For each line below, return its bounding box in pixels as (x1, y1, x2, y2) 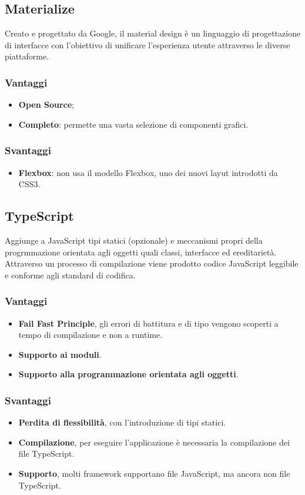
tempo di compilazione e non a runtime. (18, 328, 163, 341)
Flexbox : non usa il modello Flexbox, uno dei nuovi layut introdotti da (18, 166, 278, 178)
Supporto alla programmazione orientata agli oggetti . (18, 368, 239, 380)
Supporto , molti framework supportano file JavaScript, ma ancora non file (18, 467, 290, 479)
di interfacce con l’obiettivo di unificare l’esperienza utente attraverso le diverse (5, 38, 290, 51)
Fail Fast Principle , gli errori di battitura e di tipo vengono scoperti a (18, 317, 279, 329)
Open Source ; (18, 98, 74, 111)
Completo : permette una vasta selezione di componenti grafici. (18, 118, 249, 130)
